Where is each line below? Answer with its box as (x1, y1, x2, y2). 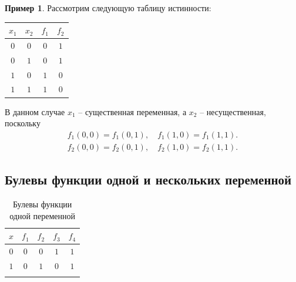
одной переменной (9, 209, 76, 221)
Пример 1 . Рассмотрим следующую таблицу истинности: (5, 2, 211, 14)
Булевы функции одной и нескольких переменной (5, 170, 292, 189)
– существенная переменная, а (78, 105, 187, 117)
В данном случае (5, 105, 65, 117)
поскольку (5, 117, 41, 129)
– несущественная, (200, 105, 266, 117)
